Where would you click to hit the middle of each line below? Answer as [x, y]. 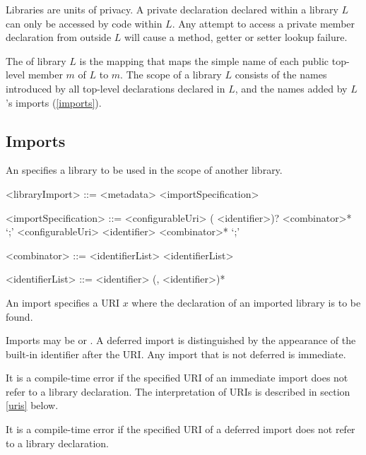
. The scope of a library [171, 75]
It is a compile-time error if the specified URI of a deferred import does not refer [181, 429]
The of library [36, 60]
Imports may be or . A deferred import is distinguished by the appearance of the [181, 340]
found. [19, 316]
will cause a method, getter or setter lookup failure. [236, 37]
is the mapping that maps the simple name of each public [204, 60]
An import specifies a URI [63, 302]
